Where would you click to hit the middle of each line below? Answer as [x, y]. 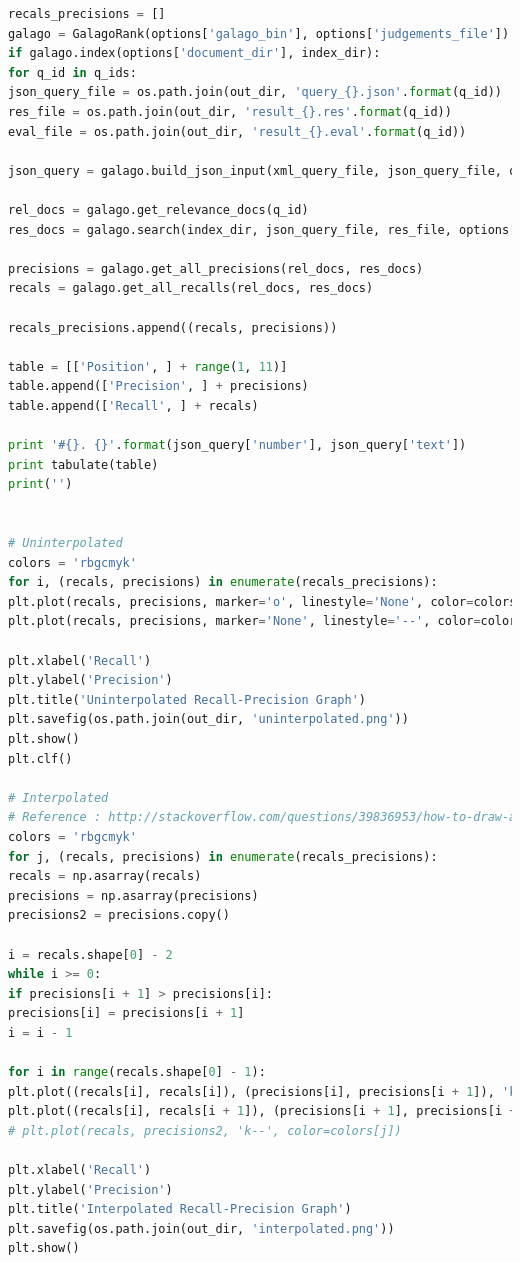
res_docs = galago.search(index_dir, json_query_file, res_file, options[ [262, 229]
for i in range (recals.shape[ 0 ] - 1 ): [137, 1072]
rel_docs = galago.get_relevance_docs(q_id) [158, 209]
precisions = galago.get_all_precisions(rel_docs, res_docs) [216, 268]
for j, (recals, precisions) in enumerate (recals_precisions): [223, 856]
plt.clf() [40, 758]
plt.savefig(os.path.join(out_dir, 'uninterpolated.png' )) [208, 719]
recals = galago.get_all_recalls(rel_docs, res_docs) [191, 288]
